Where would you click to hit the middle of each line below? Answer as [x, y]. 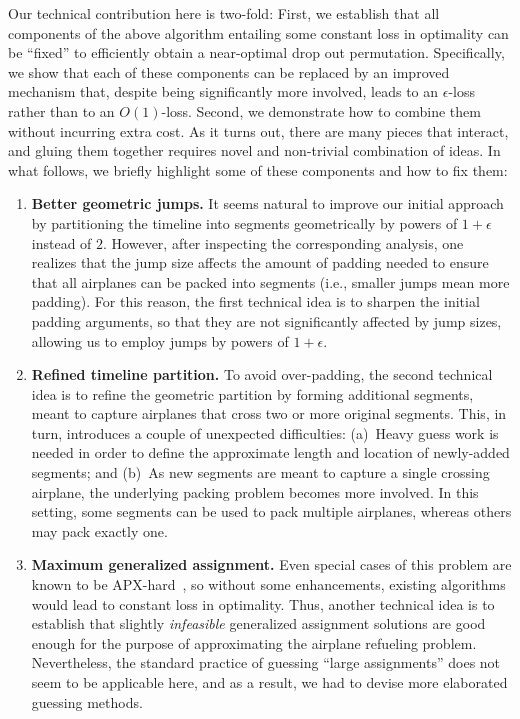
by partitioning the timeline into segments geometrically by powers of [244, 222]
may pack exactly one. [99, 530]
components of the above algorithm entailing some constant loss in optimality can [258, 32]
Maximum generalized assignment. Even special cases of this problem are [271, 564]
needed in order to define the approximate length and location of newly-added [270, 452]
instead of [61, 242]
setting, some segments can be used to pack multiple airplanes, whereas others [271, 511]
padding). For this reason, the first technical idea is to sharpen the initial [255, 301]
